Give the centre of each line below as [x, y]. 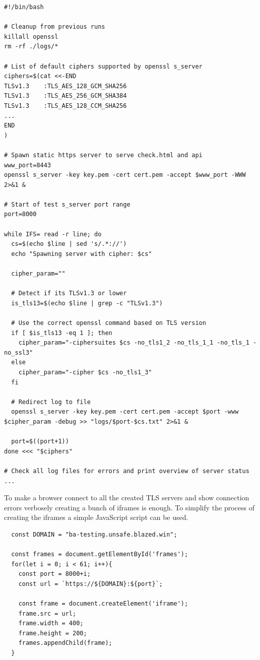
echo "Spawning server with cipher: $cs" [82, 254]
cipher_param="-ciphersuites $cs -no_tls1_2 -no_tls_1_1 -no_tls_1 [134, 343]
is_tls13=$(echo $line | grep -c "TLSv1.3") [87, 303]
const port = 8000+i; [54, 574]
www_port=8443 [28, 165]
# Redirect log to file [51, 402]
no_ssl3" [19, 352]
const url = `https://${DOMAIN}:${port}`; [90, 584]
